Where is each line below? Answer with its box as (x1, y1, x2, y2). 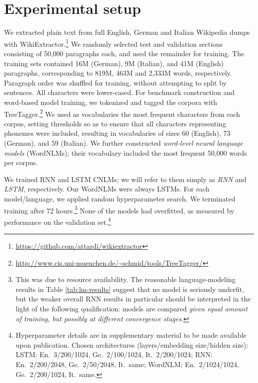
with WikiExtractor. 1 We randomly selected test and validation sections (4, 37, 223, 49)
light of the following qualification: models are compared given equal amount (15, 303, 248, 313)
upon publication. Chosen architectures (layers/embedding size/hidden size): (15, 339, 249, 350)
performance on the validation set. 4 (4, 215, 111, 227)
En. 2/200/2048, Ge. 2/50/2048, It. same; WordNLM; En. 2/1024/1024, (15, 359, 239, 369)
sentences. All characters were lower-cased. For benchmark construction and (4, 87, 235, 97)
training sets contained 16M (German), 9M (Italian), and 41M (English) (4, 58, 224, 68)
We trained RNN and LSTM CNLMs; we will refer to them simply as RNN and (4, 174, 247, 184)
